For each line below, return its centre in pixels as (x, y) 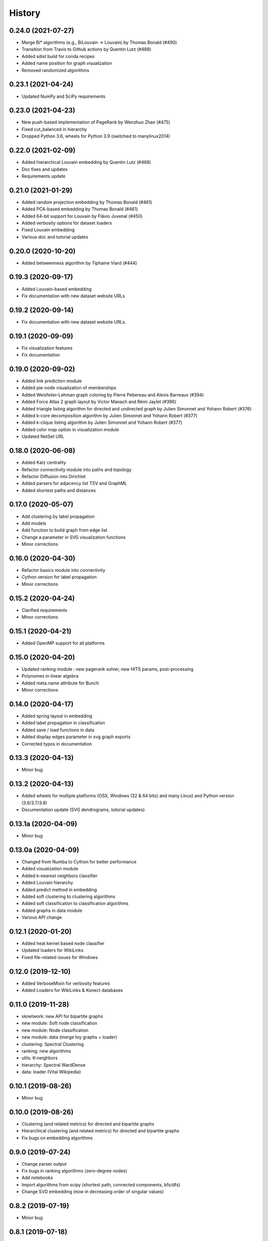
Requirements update (43, 176)
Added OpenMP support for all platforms (63, 643)
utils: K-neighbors (40, 1058)
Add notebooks (37, 1178)
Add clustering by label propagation (58, 516)
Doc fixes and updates (45, 169)
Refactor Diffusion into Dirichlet (54, 476)
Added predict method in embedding (59, 890)
